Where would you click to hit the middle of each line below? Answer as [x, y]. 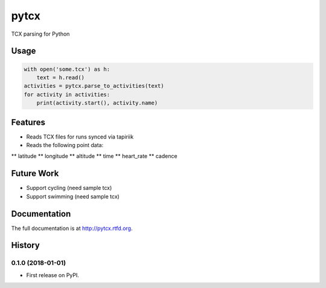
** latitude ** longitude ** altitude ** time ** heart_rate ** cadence [94, 156]
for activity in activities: [67, 94]
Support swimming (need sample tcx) [73, 196]
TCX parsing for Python [40, 34]
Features [28, 122]
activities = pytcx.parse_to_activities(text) [94, 86]
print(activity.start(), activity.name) [97, 103]
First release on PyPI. [53, 275]
